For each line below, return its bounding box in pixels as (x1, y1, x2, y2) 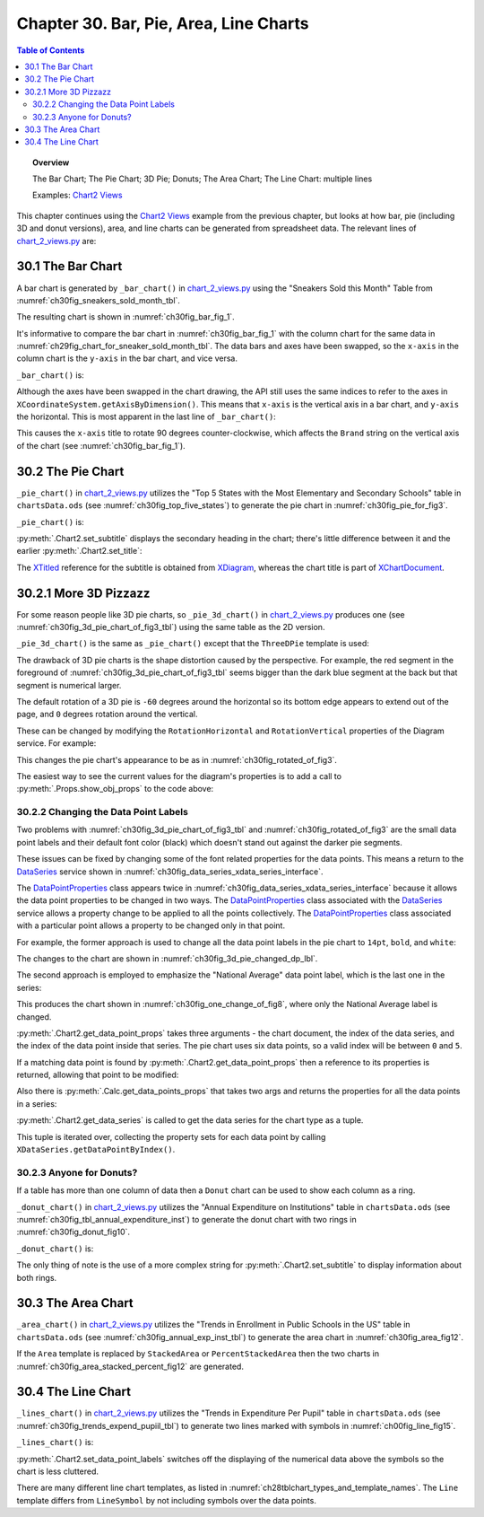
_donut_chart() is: (16, 1243, 94, 1254)
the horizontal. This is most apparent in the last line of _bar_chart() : (16, 411, 277, 422)
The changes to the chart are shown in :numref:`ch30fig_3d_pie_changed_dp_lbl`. (16, 952, 318, 964)
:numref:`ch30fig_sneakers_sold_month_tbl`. (16, 294, 181, 305)
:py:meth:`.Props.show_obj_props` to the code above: (16, 784, 214, 794)
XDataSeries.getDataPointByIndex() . (16, 1144, 176, 1155)
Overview (32, 157, 70, 168)
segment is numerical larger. (16, 680, 122, 690)
